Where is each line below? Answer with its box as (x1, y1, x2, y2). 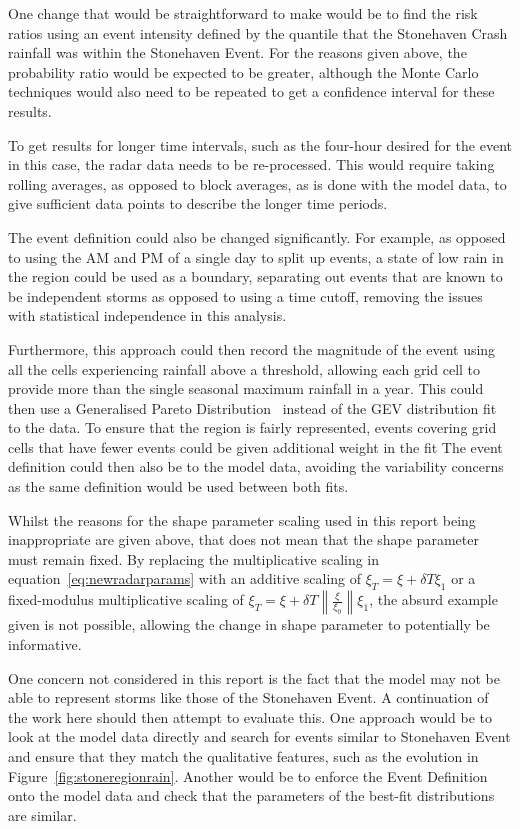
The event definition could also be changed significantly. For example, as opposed (8, 226, 506, 247)
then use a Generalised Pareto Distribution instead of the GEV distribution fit (8, 397, 497, 418)
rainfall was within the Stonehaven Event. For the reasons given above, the (8, 42, 467, 63)
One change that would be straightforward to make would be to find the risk (8, 3, 478, 23)
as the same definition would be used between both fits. (8, 476, 349, 497)
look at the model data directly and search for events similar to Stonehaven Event (8, 726, 511, 747)
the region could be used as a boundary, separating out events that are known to (8, 266, 503, 287)
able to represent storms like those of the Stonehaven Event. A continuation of (8, 687, 489, 708)
